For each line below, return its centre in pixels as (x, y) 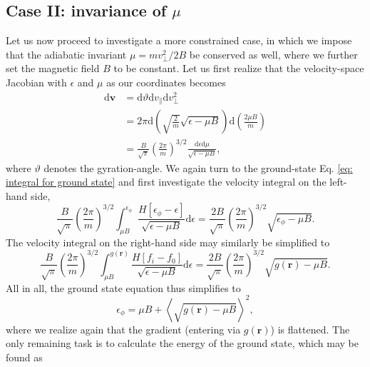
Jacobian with (36, 82)
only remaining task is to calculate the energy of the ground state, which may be (182, 343)
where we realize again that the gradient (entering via (123, 329)
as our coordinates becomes (166, 82)
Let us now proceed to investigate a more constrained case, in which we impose (179, 40)
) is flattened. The (310, 329)
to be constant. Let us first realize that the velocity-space (239, 68)
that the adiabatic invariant (66, 54)
